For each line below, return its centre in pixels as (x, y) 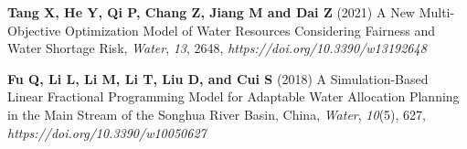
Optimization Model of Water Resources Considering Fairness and (250, 30)
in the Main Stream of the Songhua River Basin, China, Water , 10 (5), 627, (217, 114)
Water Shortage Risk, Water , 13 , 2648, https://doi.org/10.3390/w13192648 (217, 48)
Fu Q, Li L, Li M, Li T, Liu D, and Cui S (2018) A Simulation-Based (218, 78)
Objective (34, 30)
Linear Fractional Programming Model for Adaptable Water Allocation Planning (233, 96)
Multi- (437, 12)
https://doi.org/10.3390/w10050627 (107, 132)
